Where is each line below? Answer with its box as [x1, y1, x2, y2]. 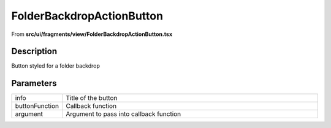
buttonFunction [15, 102, 59, 110]
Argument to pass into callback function [65, 110, 181, 118]
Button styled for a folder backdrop [11, 62, 101, 69]
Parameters [11, 78, 57, 88]
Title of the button [65, 94, 118, 102]
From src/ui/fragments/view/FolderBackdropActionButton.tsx [11, 30, 173, 38]
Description [11, 46, 58, 57]
